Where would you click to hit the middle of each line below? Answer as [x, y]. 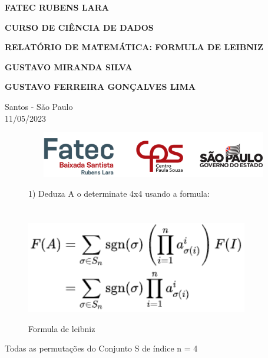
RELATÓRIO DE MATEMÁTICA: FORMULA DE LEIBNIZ [134, 47]
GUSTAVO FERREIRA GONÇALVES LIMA [100, 87]
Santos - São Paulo [39, 106]
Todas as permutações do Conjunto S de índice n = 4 [101, 348]
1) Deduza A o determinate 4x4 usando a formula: [119, 193]
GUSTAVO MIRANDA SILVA [69, 66]
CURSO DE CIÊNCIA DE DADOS [79, 27]
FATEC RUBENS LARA [57, 7]
